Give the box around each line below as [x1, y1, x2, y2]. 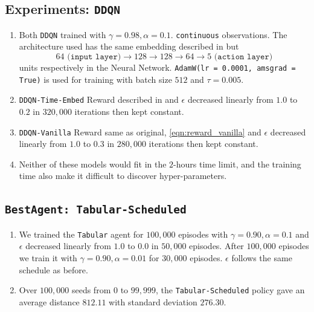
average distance [19, 295, 80, 308]
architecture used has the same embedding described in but [19, 40, 239, 53]
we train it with [19, 252, 77, 264]
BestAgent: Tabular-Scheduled [5, 203, 187, 216]
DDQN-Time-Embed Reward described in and [19, 93, 179, 106]
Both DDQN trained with [19, 28, 106, 41]
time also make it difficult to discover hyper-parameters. [19, 169, 227, 182]
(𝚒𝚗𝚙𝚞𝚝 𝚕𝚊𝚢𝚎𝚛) [67, 53, 121, 62]
